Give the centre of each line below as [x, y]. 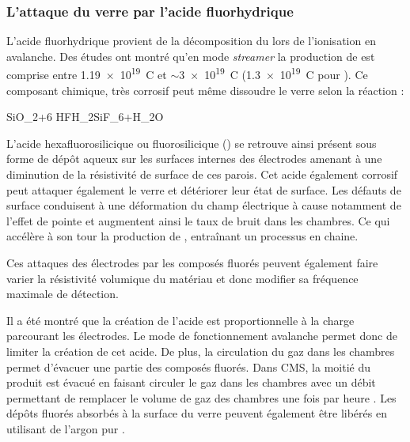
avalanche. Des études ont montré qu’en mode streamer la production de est [191, 56]
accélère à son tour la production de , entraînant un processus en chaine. [182, 236]
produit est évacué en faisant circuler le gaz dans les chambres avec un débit [191, 382]
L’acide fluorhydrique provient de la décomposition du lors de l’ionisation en [191, 41]
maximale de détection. [63, 294]
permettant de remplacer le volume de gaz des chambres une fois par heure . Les [201, 397]
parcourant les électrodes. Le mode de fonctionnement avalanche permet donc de [202, 336]
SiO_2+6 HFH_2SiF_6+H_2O [85, 117]
